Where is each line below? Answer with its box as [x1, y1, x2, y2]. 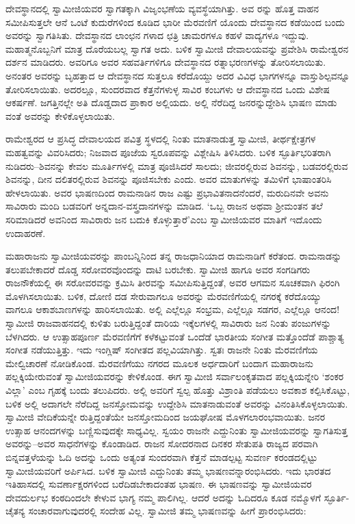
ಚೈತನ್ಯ [5, 503, 25, 518]
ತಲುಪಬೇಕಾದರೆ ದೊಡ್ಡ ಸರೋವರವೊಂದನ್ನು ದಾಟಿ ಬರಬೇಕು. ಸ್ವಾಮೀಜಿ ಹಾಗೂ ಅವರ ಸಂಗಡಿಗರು [5, 262, 311, 276]
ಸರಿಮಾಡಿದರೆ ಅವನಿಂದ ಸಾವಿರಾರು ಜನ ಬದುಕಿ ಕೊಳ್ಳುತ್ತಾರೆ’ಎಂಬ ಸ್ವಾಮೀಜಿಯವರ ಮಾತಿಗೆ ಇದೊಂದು [5, 212, 322, 226]
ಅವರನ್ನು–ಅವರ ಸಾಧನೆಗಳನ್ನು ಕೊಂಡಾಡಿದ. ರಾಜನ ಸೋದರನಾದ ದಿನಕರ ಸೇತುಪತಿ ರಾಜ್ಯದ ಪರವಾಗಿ [5, 436, 318, 451]
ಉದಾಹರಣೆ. [5, 225, 46, 240]
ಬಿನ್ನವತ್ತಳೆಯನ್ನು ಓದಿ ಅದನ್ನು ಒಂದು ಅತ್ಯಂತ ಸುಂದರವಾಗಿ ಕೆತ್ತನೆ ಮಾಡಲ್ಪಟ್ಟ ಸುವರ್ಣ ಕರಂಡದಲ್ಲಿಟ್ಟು [5, 450, 318, 464]
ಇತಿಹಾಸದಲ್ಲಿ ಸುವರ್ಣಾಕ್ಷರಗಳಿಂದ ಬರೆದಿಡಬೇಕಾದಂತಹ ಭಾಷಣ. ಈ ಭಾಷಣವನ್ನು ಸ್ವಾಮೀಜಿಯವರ [5, 477, 312, 491]
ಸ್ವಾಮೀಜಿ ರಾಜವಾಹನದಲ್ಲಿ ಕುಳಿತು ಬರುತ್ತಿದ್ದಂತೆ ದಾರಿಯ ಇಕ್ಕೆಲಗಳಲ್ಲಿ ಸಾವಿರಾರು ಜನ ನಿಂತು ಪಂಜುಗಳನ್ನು [5, 316, 332, 330]
